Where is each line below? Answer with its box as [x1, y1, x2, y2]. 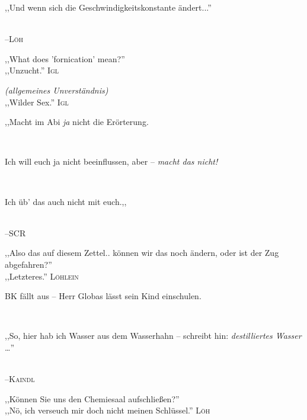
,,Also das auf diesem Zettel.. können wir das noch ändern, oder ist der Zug [5, 246, 279, 259]
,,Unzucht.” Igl [5, 64, 59, 76]
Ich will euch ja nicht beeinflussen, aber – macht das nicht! [5, 155, 218, 168]
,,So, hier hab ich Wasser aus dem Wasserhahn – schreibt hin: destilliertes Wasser [5, 329, 302, 342]
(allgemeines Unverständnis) [5, 84, 108, 96]
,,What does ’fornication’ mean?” [5, 52, 125, 65]
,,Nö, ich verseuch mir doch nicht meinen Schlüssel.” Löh [5, 404, 210, 416]
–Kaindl [5, 373, 35, 385]
